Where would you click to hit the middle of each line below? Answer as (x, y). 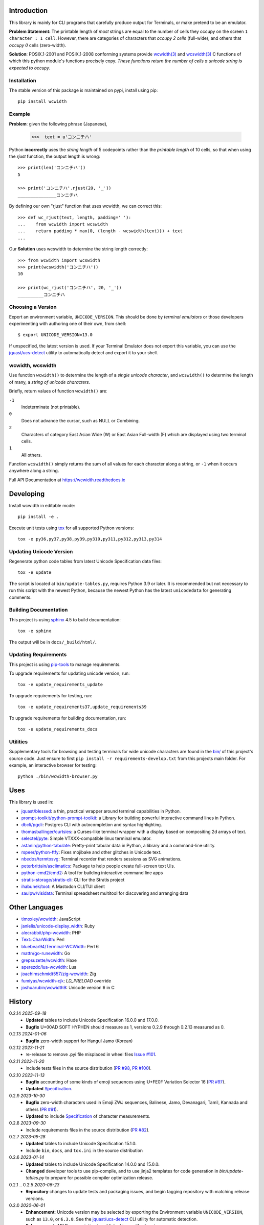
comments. (20, 597)
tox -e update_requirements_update (60, 685)
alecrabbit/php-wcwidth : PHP (51, 933)
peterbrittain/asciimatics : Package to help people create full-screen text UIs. (98, 866)
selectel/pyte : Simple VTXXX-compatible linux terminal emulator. (86, 838)
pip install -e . (38, 517)
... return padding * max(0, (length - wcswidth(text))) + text (100, 231)
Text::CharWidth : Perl (43, 940)
